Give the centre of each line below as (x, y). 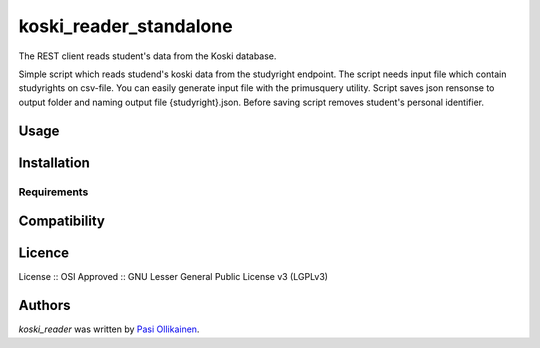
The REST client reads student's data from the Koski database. (147, 56)
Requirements (53, 192)
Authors (44, 305)
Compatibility (61, 221)
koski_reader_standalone (126, 26)
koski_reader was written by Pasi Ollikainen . (109, 329)
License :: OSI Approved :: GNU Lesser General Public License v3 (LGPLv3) (173, 277)
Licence (44, 253)
